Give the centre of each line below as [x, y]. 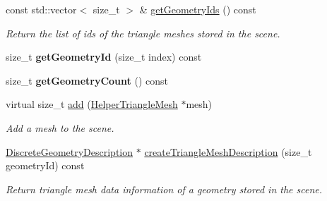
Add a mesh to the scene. [60, 127]
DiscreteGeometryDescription [70, 151]
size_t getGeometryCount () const [87, 80]
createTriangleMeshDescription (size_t [228, 151]
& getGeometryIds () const [198, 9]
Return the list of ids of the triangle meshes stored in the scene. [143, 33]
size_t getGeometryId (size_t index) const [104, 57]
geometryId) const [45, 165]
